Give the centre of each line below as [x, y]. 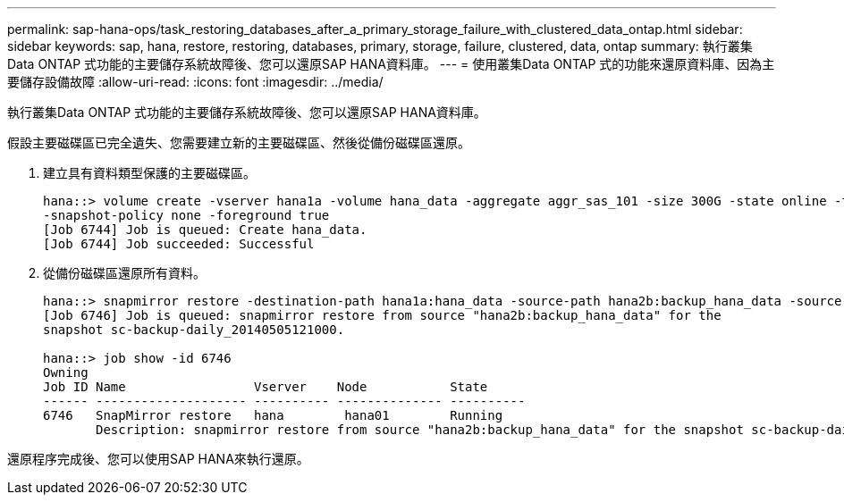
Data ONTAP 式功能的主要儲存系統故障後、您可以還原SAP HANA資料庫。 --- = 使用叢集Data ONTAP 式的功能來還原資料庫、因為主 [391, 64]
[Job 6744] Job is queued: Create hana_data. [205, 230]
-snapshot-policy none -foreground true [186, 215]
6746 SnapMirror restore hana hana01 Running [273, 415]
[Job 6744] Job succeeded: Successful [179, 244]
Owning [66, 372]
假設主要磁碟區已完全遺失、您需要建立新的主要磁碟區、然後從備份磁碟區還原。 [239, 142]
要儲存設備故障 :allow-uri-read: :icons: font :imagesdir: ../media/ [195, 82]
